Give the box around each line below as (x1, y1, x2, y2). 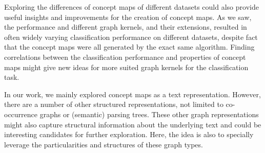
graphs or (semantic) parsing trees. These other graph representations (39, 108, 259, 119)
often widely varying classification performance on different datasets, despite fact (4, 31, 258, 42)
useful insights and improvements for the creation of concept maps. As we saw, (4, 11, 252, 22)
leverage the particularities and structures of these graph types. (4, 139, 203, 149)
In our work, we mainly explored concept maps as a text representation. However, (4, 89, 261, 99)
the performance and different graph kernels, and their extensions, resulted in (4, 21, 247, 32)
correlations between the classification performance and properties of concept (4, 51, 246, 62)
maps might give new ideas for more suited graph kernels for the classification (4, 61, 249, 72)
